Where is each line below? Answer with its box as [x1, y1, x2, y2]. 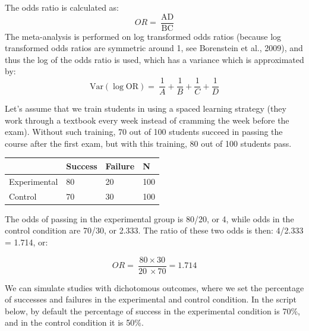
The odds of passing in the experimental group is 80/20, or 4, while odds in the [5, 212, 294, 225]
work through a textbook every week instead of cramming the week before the [5, 114, 289, 126]
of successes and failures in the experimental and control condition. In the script [5, 293, 297, 305]
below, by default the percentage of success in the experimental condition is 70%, [5, 304, 300, 317]
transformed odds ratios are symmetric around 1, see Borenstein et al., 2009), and [5, 42, 303, 54]
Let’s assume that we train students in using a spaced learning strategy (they [5, 102, 286, 115]
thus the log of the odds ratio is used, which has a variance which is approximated [5, 53, 304, 65]
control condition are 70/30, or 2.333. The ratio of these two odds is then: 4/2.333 [5, 224, 304, 237]
